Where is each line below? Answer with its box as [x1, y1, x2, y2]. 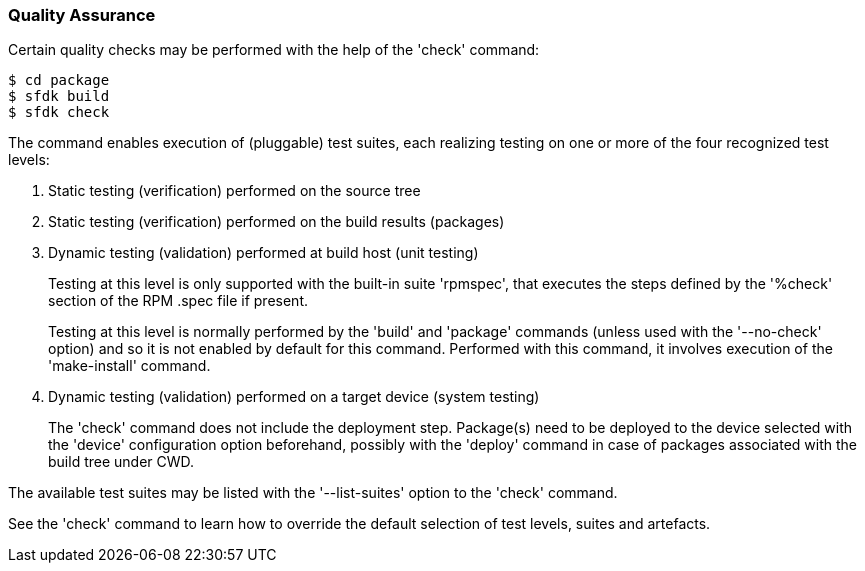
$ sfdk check [8, 104, 110, 121]
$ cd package [8, 72, 110, 89]
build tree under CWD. [48, 453, 195, 471]
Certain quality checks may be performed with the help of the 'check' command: [8, 41, 540, 59]
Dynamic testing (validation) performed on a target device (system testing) [48, 388, 540, 406]
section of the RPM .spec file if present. [48, 292, 309, 310]
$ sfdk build [8, 88, 110, 105]
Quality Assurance [8, 5, 156, 25]
